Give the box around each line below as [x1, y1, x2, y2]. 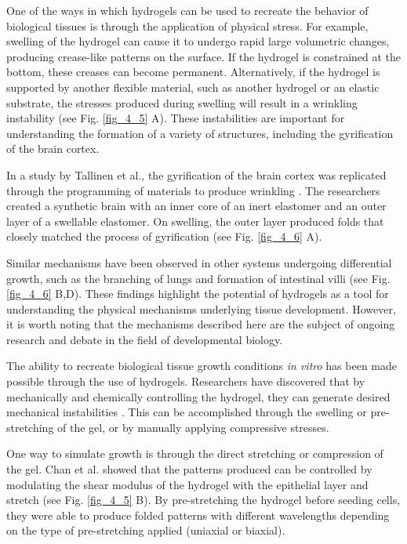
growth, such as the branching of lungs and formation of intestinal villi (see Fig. [6, 270, 391, 286]
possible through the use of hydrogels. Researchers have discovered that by [6, 373, 365, 390]
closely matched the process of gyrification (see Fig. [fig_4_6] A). [6, 228, 322, 245]
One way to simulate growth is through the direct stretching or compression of [6, 445, 383, 462]
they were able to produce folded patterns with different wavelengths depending [6, 506, 390, 523]
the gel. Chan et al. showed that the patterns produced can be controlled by [6, 461, 372, 477]
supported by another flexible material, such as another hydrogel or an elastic [6, 78, 380, 95]
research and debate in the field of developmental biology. [6, 331, 283, 347]
